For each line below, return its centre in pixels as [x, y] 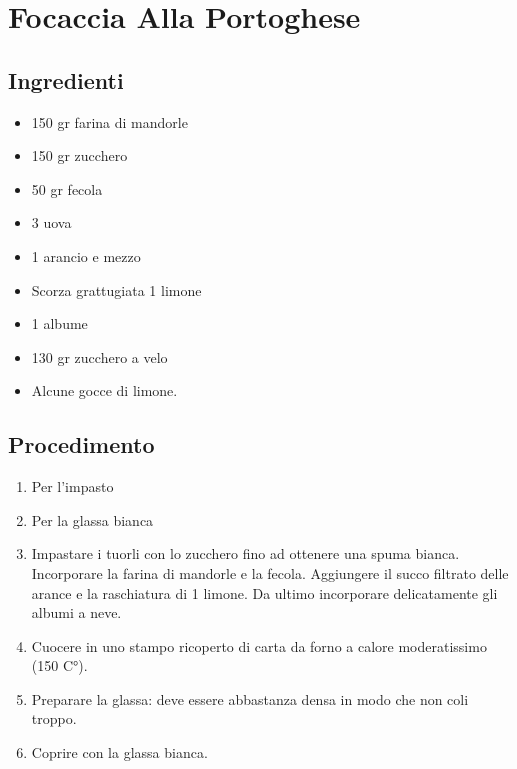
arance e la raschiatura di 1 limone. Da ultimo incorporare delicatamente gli [264, 592]
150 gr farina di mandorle [109, 121]
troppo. [54, 718]
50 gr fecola [67, 188]
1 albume [59, 323]
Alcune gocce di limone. [104, 390]
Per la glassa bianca [92, 519]
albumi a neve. [76, 612]
